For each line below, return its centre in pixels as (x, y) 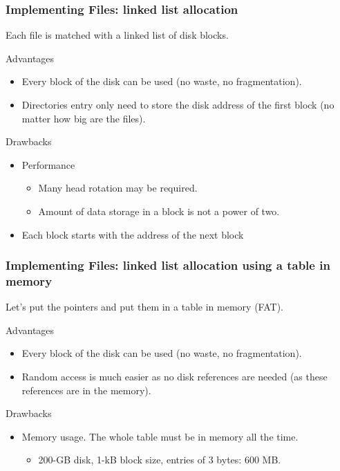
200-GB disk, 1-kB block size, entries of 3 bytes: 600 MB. (160, 460)
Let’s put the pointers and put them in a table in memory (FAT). (144, 307)
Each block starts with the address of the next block (133, 234)
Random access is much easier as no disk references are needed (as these (174, 377)
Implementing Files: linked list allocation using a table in (168, 265)
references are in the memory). (86, 390)
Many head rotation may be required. (118, 188)
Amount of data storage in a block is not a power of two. (159, 211)
